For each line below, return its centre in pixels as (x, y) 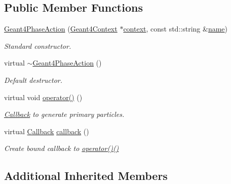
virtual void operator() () (43, 97)
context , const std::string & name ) (175, 29)
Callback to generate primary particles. (64, 114)
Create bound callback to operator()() (62, 148)
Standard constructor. (38, 45)
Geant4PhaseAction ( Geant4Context (61, 29)
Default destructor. (33, 80)
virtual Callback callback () (47, 131)
